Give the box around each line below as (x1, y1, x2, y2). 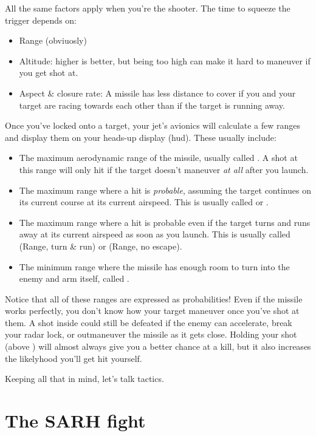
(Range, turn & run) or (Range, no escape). (19, 239, 182, 252)
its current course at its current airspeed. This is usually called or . (19, 196, 269, 208)
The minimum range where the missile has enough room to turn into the (19, 260, 290, 273)
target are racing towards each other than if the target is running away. (19, 98, 285, 111)
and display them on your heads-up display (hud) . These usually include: (5, 131, 276, 143)
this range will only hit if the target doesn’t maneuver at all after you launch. (19, 163, 309, 175)
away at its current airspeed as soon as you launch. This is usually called (19, 228, 290, 240)
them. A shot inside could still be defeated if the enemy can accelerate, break (5, 316, 292, 329)
